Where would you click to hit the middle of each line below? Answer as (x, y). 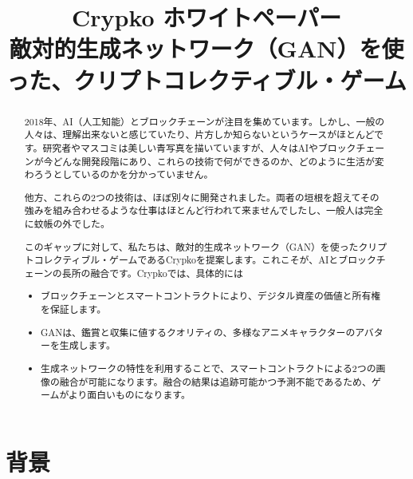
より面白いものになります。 (129, 395)
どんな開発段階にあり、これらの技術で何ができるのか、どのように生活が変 (218, 161)
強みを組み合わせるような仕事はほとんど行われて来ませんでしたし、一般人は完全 (204, 210)
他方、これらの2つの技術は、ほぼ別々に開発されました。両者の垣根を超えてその (202, 197)
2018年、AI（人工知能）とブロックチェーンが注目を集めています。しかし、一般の (205, 121)
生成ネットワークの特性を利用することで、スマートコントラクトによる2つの (208, 368)
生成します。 (87, 345)
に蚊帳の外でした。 (67, 224)
